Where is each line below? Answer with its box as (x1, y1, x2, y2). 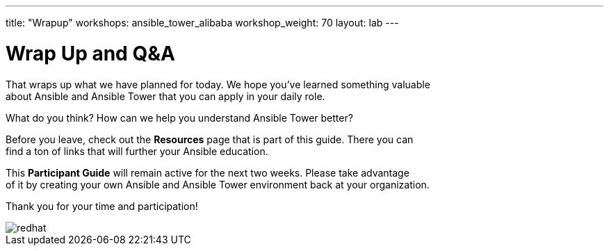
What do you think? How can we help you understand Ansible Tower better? (6, 111, 353, 124)
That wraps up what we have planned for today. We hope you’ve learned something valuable (6, 78, 430, 90)
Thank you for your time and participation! (6, 200, 198, 212)
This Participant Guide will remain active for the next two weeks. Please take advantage (6, 166, 409, 179)
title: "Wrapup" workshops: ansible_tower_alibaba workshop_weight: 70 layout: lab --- (6, 17, 399, 29)
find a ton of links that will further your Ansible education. (6, 145, 268, 157)
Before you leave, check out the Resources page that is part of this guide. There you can (6, 133, 414, 145)
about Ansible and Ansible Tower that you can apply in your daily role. (6, 90, 325, 102)
